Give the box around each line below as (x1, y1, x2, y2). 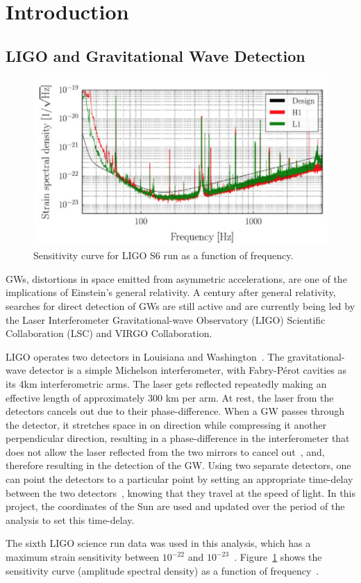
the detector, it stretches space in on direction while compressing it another (6, 417, 327, 432)
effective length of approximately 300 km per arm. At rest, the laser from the (6, 390, 334, 404)
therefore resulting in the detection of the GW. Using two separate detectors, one (6, 458, 351, 473)
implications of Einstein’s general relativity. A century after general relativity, (6, 285, 336, 299)
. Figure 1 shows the (234, 550, 322, 564)
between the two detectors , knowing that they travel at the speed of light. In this (6, 485, 355, 500)
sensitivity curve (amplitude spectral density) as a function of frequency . (6, 563, 319, 577)
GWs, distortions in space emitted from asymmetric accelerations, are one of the (6, 271, 347, 286)
